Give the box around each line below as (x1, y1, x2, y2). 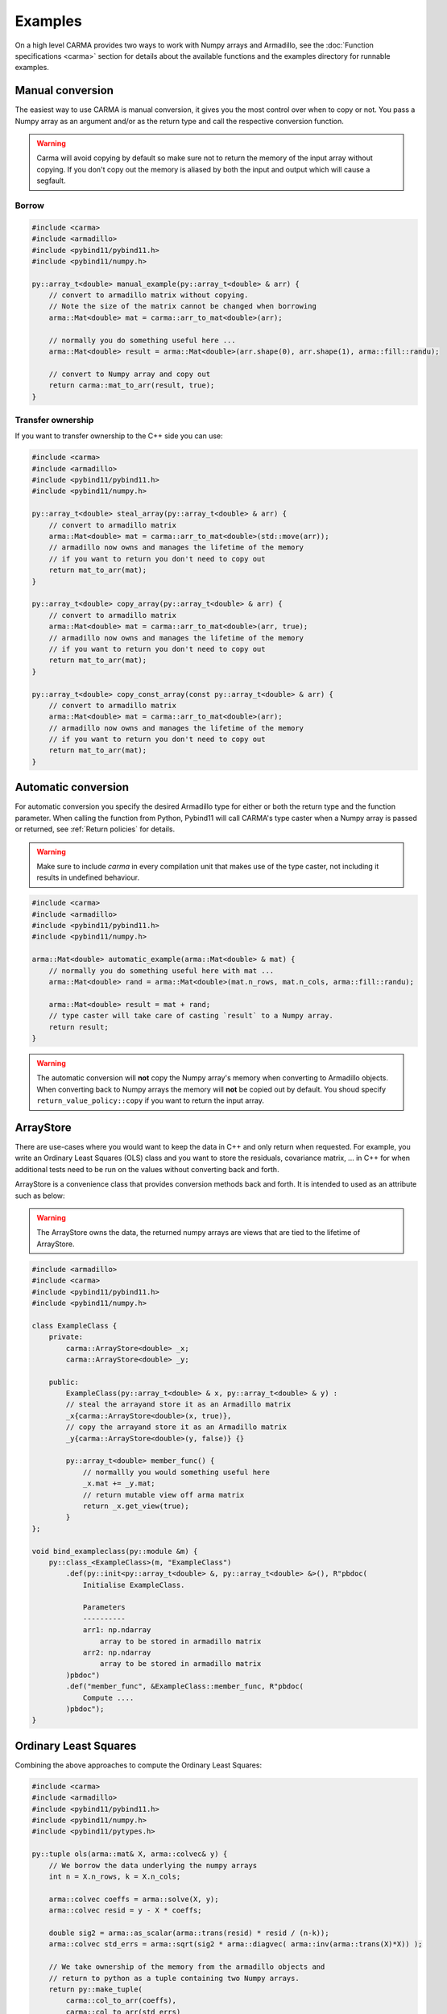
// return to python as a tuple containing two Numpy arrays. (48, 1974, 300, 1983)
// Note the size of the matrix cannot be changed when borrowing (48, 302, 317, 311)
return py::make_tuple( (48, 1984, 143, 1994)
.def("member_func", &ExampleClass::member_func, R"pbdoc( (65, 1682, 304, 1691)
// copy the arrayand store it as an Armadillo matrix (65, 1423, 288, 1432)
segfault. (36, 176, 66, 185)
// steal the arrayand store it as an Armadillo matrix (65, 1400, 292, 1409)
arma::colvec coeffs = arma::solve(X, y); (48, 1894, 219, 1904)
